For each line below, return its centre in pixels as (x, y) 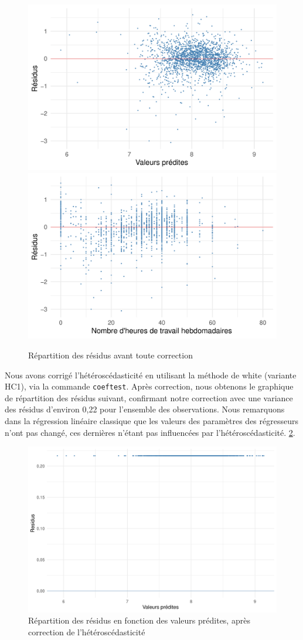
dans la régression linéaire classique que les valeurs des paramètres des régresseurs (151, 421)
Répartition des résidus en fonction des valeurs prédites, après (139, 620)
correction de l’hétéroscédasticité (87, 631)
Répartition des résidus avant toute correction (110, 355)
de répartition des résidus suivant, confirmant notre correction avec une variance (149, 397)
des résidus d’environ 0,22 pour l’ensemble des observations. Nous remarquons (145, 409)
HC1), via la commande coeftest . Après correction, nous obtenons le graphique (149, 386)
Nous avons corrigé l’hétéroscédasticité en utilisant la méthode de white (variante (151, 375)
